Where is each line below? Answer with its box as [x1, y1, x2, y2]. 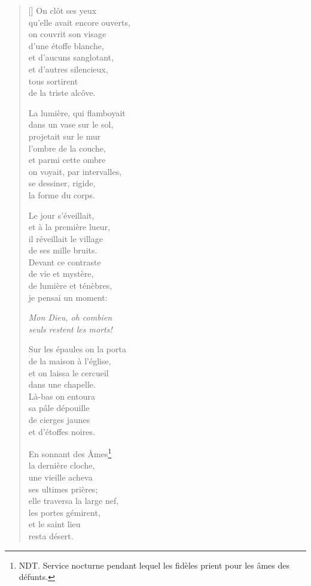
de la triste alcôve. [28, 86, 96, 99]
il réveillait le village [28, 232, 103, 244]
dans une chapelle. [28, 378, 96, 391]
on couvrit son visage [28, 28, 106, 40]
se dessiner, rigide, [28, 177, 96, 189]
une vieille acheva [28, 471, 93, 484]
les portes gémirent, [28, 506, 100, 518]
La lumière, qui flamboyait [28, 106, 126, 119]
